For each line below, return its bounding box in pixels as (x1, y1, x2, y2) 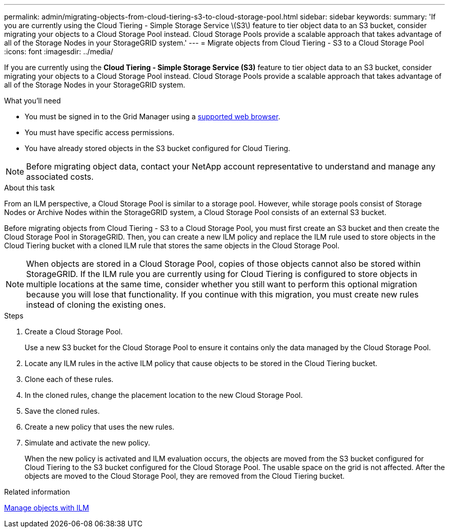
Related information (4, 487, 70, 496)
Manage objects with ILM (4, 503, 89, 512)
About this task (4, 183, 55, 192)
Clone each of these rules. (25, 375, 114, 384)
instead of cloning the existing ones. (26, 300, 166, 310)
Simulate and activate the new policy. (25, 438, 150, 447)
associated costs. (26, 172, 94, 182)
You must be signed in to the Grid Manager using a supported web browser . (25, 112, 280, 121)
